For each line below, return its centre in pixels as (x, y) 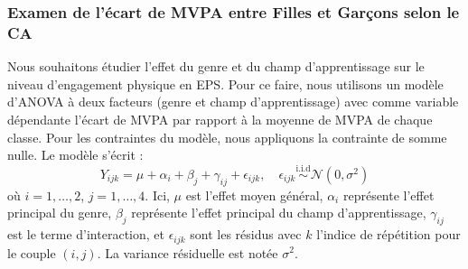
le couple (32, 252)
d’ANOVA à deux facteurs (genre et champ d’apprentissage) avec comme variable (233, 102)
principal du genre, (60, 213)
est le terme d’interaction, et (86, 234)
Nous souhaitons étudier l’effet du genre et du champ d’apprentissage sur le (216, 66)
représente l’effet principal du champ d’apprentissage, (279, 213)
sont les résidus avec (246, 234)
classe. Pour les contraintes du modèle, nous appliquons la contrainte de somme (227, 137)
